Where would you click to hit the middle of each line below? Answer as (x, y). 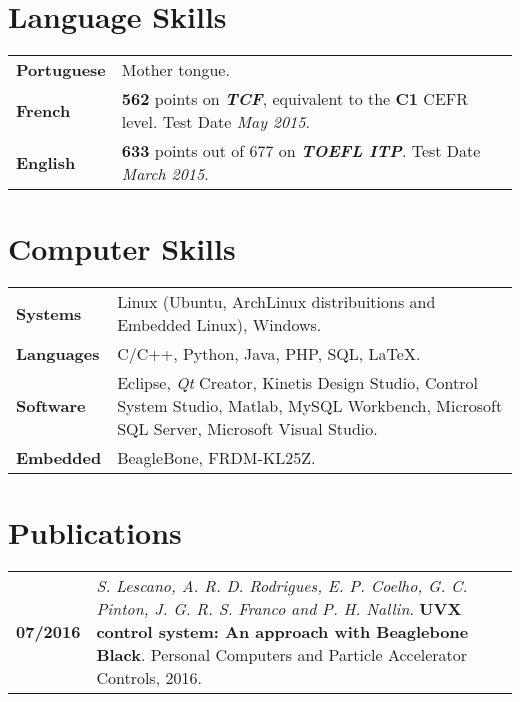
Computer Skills (122, 248)
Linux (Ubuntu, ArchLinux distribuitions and (276, 302)
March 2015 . (165, 174)
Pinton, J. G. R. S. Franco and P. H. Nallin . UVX (279, 609)
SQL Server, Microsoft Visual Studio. (247, 429)
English (46, 162)
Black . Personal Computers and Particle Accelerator (282, 655)
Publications (95, 532)
